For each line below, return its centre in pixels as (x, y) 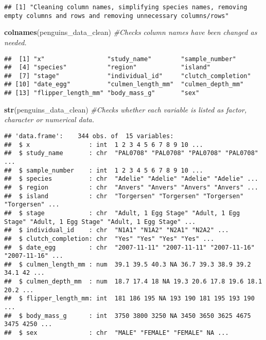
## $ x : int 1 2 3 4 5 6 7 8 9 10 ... (104, 145)
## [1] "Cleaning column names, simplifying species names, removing (126, 7)
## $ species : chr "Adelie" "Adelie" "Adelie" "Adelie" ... (131, 179)
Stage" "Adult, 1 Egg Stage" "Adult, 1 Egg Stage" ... (100, 222)
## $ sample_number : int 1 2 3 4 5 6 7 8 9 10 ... (104, 170)
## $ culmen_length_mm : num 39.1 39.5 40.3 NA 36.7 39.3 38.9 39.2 (128, 264)
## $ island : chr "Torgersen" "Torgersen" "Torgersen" (124, 196)
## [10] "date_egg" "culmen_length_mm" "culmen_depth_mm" (124, 84)
